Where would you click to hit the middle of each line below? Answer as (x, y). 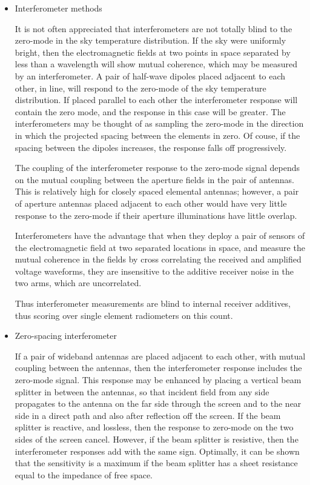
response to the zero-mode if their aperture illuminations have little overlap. (156, 215)
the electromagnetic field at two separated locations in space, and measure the (160, 247)
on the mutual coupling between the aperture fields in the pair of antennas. (154, 179)
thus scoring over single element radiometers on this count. (124, 315)
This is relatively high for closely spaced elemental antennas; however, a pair (157, 191)
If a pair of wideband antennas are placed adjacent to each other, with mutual (160, 356)
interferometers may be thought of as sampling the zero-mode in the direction (159, 123)
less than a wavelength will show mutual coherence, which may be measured (156, 64)
